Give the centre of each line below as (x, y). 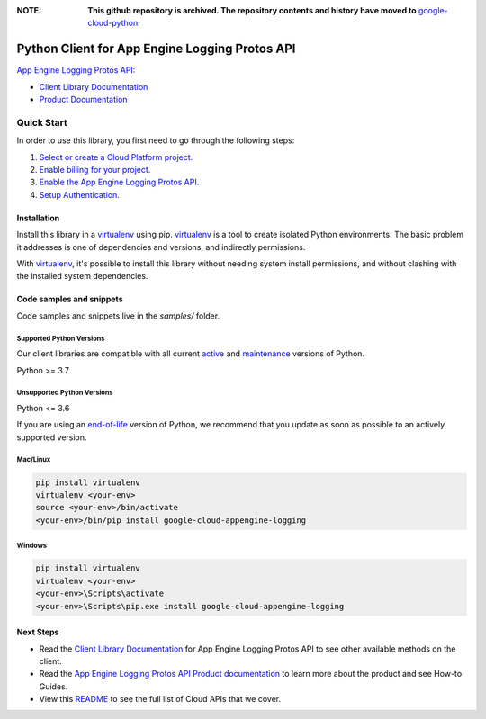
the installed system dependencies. (82, 276)
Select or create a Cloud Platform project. (116, 157)
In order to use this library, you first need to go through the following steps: (156, 140)
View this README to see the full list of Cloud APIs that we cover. (160, 699)
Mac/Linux (34, 460)
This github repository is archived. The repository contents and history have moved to (252, 10)
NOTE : (29, 10)
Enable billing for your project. (95, 170)
